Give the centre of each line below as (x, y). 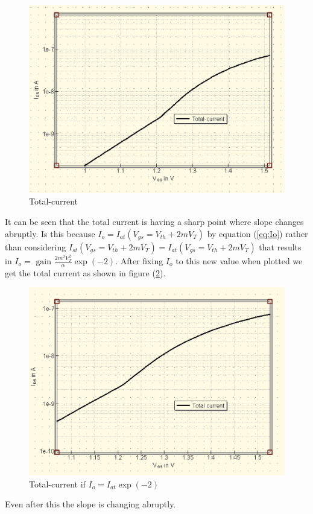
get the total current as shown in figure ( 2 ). (85, 272)
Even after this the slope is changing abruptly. (90, 504)
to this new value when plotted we (239, 260)
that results (280, 246)
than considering (36, 246)
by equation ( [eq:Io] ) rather (258, 233)
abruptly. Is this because (50, 233)
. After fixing (139, 260)
